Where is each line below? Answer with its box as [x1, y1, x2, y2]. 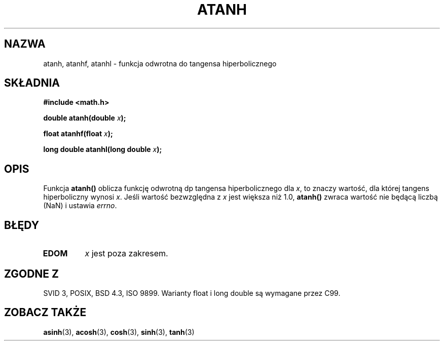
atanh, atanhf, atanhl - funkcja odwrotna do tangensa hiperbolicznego [43, 59, 277, 68]
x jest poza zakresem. [85, 248, 168, 259]
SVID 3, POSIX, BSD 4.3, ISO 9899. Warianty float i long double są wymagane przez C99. [43, 288, 341, 297]
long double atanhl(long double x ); [43, 145, 162, 154]
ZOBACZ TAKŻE [4, 306, 87, 319]
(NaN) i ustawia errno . [43, 201, 117, 210]
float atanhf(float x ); [43, 129, 113, 138]
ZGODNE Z [4, 267, 59, 280]
